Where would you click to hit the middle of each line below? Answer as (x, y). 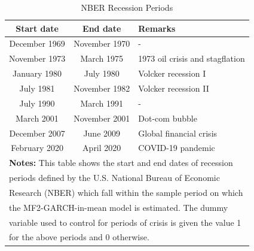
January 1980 (37, 73)
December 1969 (37, 43)
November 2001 (102, 118)
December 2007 (37, 133)
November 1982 (102, 88)
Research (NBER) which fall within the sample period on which (126, 192)
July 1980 (102, 73)
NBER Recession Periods (127, 7)
